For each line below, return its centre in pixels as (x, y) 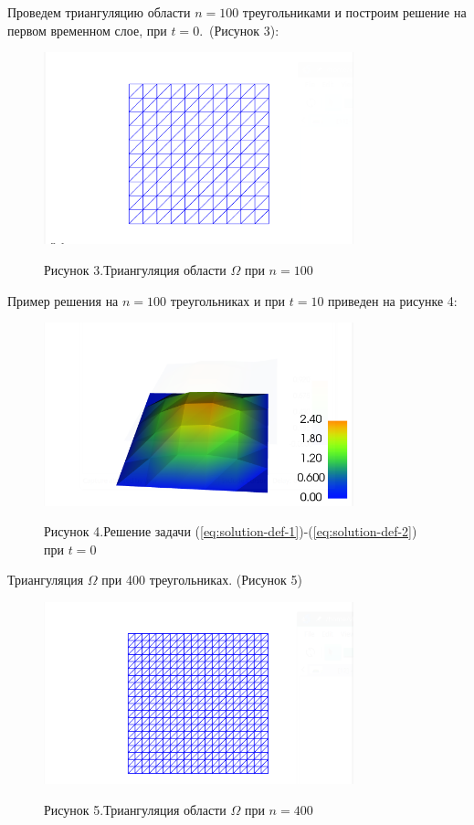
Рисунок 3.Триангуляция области (135, 270)
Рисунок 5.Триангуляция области (135, 809)
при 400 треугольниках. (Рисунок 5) (202, 580)
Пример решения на (63, 300)
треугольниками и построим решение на (354, 12)
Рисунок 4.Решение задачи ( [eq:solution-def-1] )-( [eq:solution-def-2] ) (231, 531)
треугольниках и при (228, 300)
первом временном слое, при (87, 30)
